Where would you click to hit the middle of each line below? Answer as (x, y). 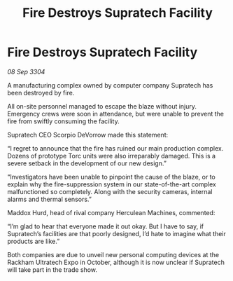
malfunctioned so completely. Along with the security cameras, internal (110, 191)
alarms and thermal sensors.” (50, 199)
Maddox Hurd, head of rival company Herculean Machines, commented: (111, 212)
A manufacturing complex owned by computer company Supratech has (110, 85)
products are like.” (34, 241)
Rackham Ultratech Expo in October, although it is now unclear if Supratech (116, 262)
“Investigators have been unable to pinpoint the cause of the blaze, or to (111, 177)
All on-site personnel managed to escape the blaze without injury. (102, 106)
